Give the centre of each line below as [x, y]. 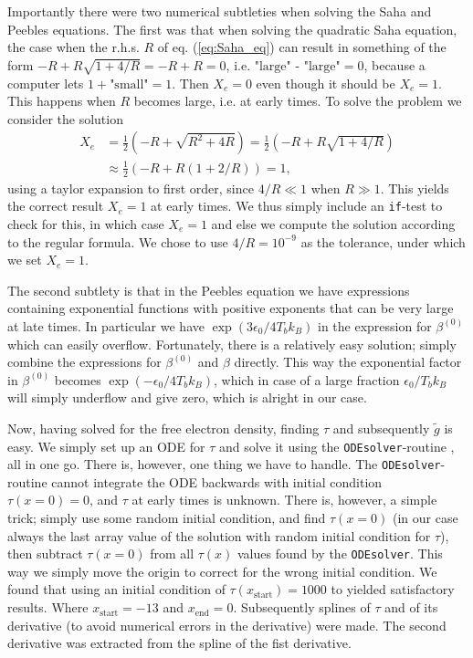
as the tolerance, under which [383, 241]
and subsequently [381, 428]
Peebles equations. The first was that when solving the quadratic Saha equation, [232, 29]
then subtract [45, 554]
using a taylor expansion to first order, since [131, 188]
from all [172, 554]
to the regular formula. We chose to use [118, 241]
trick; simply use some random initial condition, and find [167, 518]
